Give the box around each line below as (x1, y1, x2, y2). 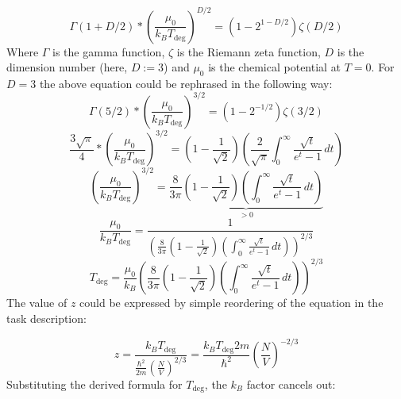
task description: (6, 309, 87, 326)
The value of (6, 294, 67, 311)
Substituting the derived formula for (6, 375, 183, 392)
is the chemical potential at (208, 59, 341, 75)
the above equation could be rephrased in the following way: (39, 75, 333, 91)
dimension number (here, (6, 59, 128, 75)
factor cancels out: (246, 375, 336, 392)
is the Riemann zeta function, (176, 43, 321, 59)
